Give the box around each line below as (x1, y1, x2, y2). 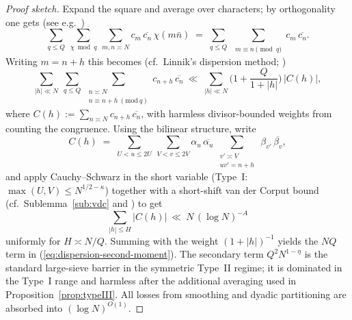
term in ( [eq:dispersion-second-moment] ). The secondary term (5, 247, 264, 261)
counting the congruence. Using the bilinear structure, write (5, 121, 256, 136)
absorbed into (5, 300, 63, 315)
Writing (5, 53, 38, 68)
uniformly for (5, 233, 61, 247)
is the (304, 247, 328, 261)
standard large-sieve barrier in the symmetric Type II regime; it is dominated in (5, 260, 342, 274)
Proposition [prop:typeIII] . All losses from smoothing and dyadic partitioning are (5, 286, 347, 301)
